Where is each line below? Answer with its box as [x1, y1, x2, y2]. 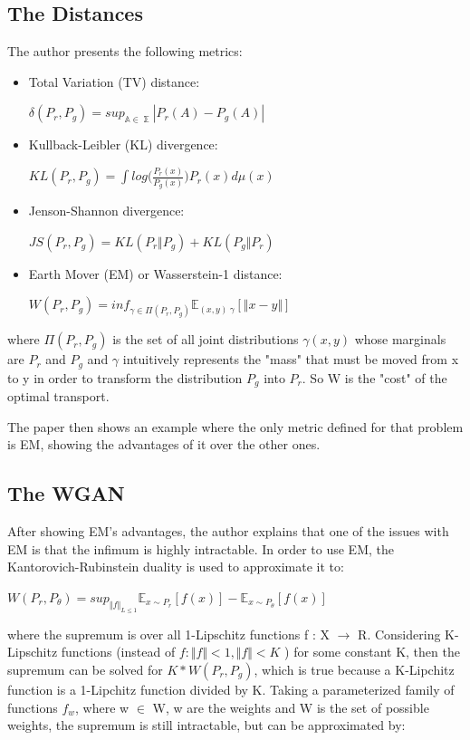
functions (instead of [61, 642, 176, 661]
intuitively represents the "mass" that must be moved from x [122, 350, 459, 369]
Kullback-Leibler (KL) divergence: [28, 135, 218, 154]
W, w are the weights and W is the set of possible [152, 697, 429, 716]
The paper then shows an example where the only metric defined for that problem [7, 417, 464, 436]
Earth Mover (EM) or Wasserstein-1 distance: [28, 264, 283, 283]
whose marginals [354, 330, 446, 349]
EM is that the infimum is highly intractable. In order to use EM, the [7, 539, 394, 558]
